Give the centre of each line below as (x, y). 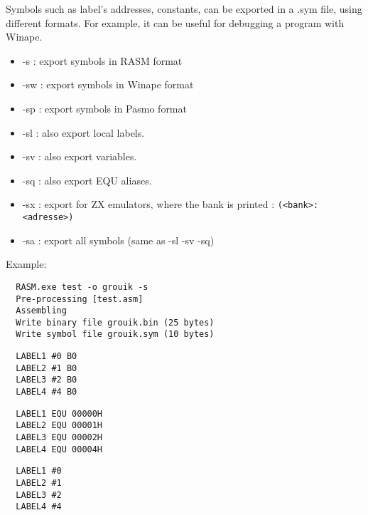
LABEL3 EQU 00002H (59, 438)
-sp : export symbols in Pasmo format (104, 108)
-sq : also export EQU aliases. (87, 180)
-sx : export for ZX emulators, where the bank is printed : (148, 204)
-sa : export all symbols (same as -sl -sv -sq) (118, 240)
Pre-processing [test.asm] (80, 299)
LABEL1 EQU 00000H (59, 413)
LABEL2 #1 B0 (47, 368)
